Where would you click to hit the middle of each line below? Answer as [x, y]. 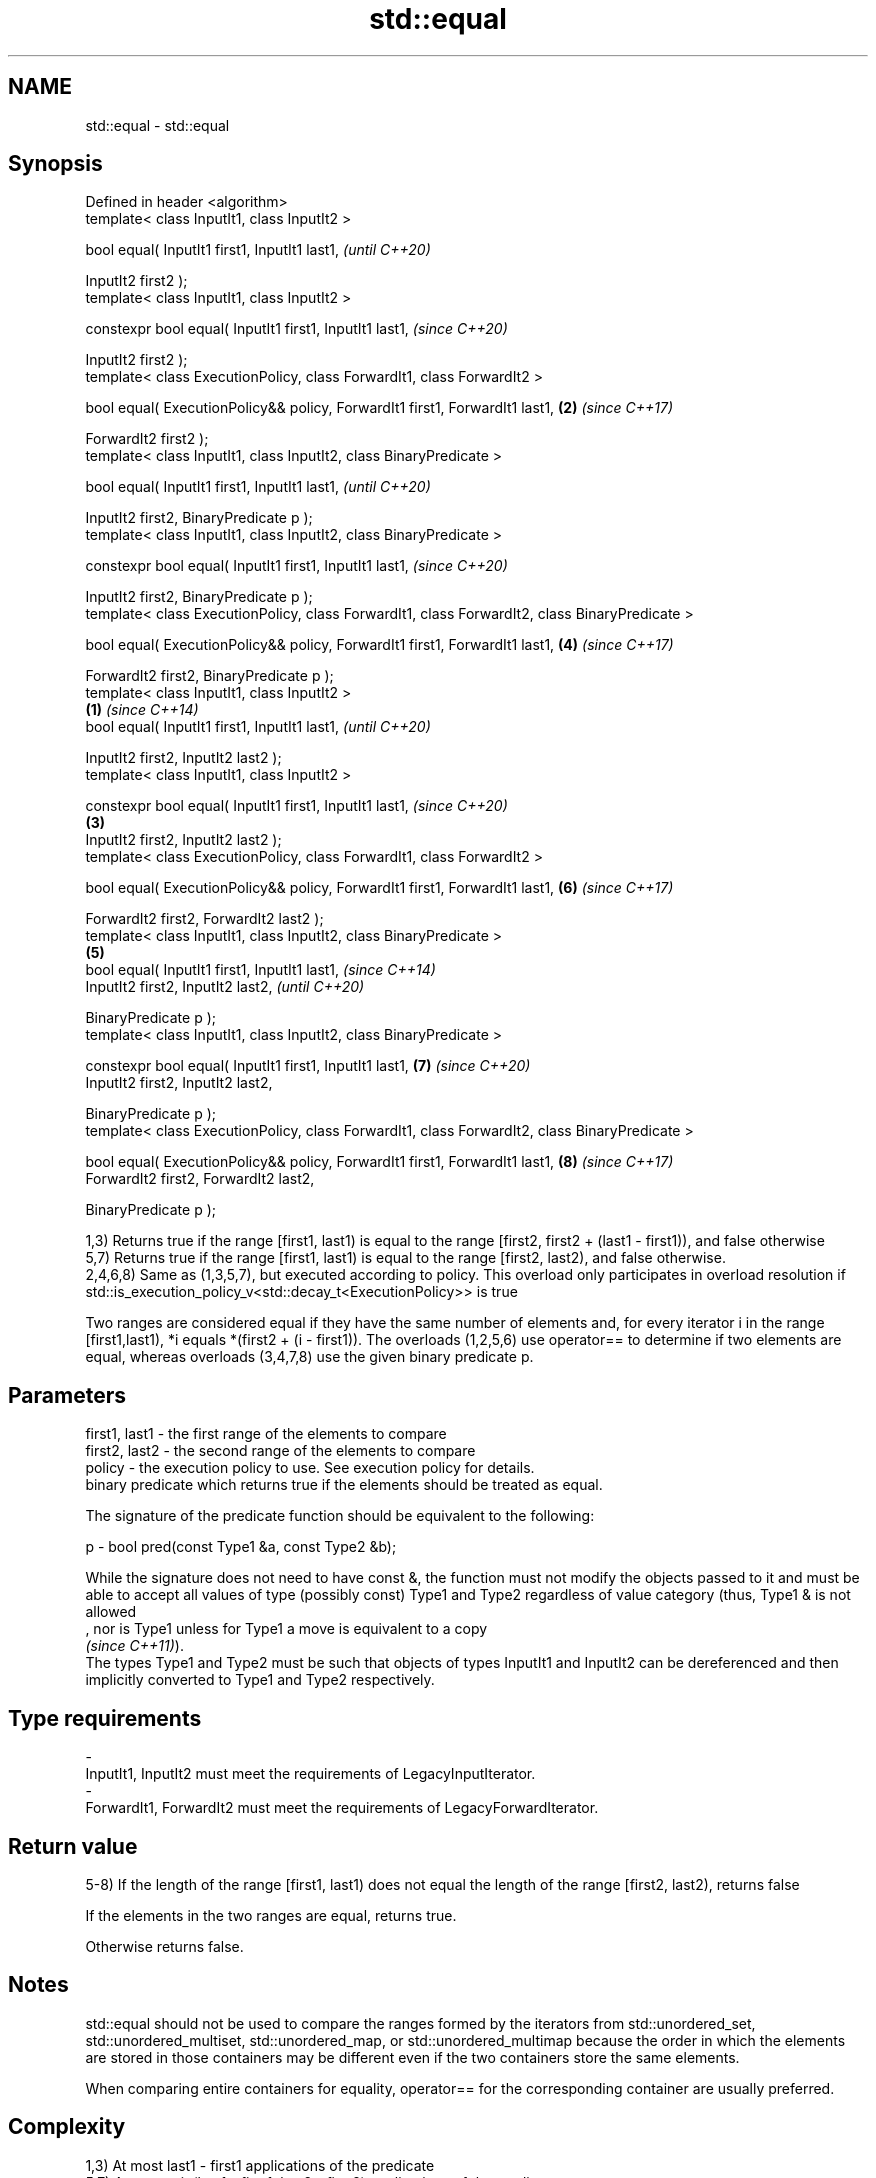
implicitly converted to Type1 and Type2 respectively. [260, 1680]
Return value [73, 1846]
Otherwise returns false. [164, 1946]
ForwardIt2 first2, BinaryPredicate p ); [209, 676]
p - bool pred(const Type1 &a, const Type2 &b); [241, 1547]
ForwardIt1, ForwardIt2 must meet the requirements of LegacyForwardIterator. [342, 1808]
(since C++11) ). [134, 1646]
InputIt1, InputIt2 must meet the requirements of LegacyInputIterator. [310, 1774]
